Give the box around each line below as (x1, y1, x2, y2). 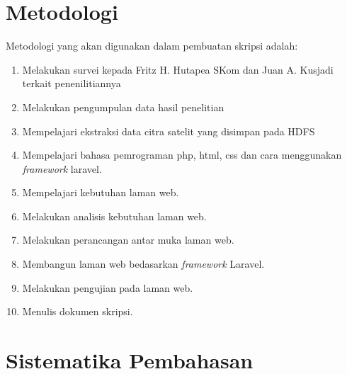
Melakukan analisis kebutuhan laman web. (22, 208, 207, 223)
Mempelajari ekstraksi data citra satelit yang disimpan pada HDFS (22, 123, 315, 138)
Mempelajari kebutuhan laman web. (22, 185, 179, 200)
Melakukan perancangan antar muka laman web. (22, 232, 234, 247)
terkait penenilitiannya (22, 76, 121, 91)
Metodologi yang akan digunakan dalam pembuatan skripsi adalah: (6, 38, 298, 53)
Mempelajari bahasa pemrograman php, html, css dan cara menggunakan (22, 147, 342, 162)
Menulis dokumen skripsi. (22, 304, 133, 319)
